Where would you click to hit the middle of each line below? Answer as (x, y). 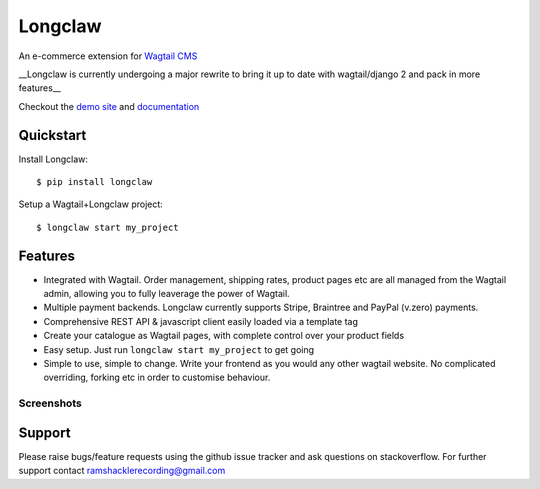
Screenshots (50, 403)
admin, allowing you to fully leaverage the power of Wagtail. (166, 294)
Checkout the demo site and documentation (109, 106)
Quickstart (52, 135)
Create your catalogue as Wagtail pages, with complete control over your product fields (224, 336)
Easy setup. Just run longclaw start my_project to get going (179, 349)
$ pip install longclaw (94, 182)
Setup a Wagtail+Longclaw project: (91, 204)
